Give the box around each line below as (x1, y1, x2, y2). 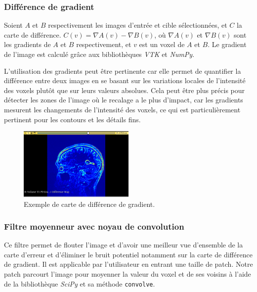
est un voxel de (139, 39, 185, 49)
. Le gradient (208, 39, 247, 49)
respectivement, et (76, 39, 131, 49)
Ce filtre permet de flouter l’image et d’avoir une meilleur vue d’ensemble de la (4, 240, 243, 250)
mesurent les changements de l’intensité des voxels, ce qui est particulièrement (4, 104, 241, 114)
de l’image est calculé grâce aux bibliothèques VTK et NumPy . (4, 49, 195, 59)
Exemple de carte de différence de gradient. (24, 199, 155, 209)
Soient (4, 20, 23, 30)
